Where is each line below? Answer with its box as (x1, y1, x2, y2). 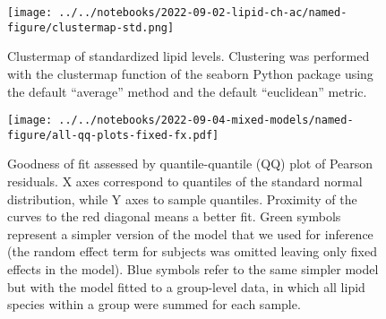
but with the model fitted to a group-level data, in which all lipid (7, 277, 365, 296)
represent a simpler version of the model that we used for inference (7, 224, 373, 243)
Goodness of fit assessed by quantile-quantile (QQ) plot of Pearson (7, 154, 373, 173)
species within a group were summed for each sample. (7, 295, 301, 314)
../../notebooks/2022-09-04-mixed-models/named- (58, 114, 354, 127)
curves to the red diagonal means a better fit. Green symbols (7, 207, 341, 226)
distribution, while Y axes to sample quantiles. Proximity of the (7, 189, 357, 208)
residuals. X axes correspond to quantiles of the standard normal (7, 172, 363, 190)
